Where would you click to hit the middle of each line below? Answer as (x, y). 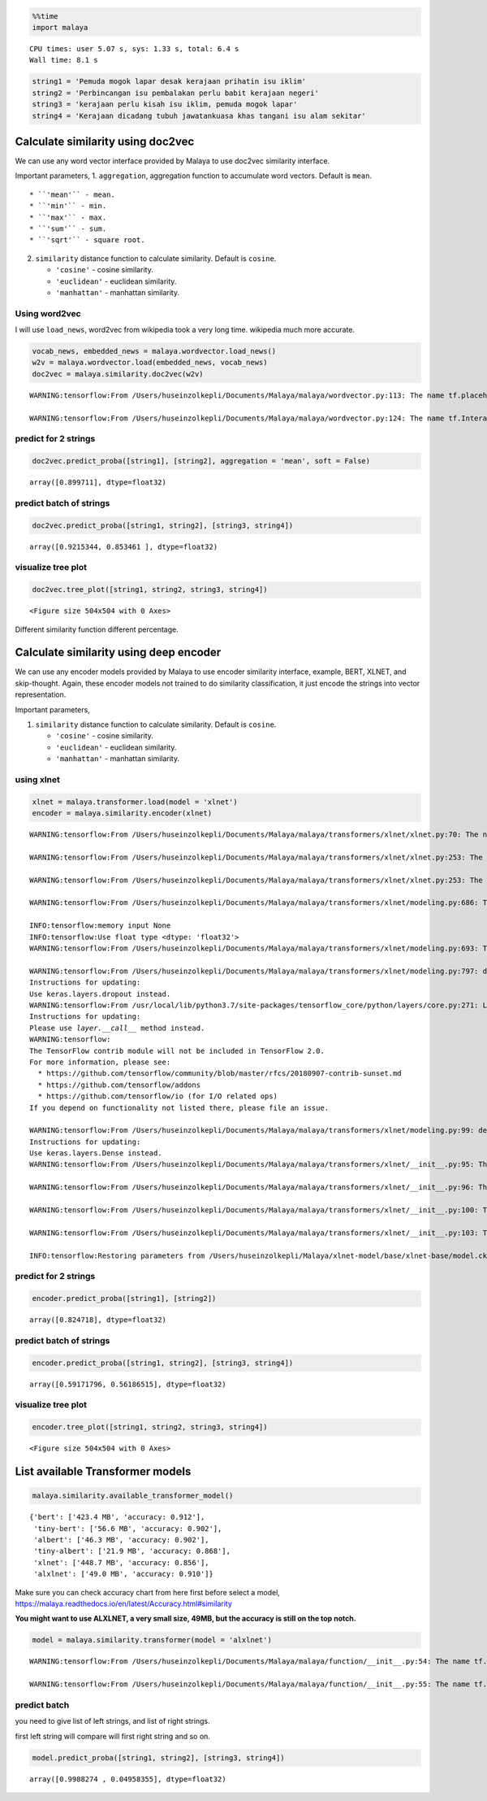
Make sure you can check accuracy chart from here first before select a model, (147, 1592)
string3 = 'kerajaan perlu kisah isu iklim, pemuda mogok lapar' (165, 104)
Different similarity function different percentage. (97, 629)
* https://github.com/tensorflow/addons (119, 1085)
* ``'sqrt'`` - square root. (87, 240)
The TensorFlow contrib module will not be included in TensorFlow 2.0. (177, 1051)
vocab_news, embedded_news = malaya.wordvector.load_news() (154, 351)
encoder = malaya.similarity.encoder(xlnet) (122, 813)
